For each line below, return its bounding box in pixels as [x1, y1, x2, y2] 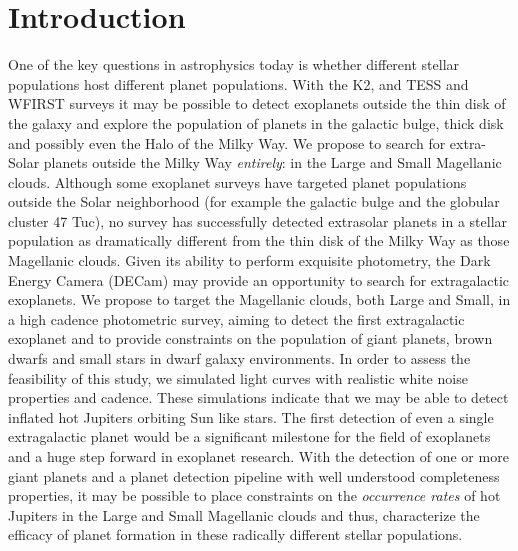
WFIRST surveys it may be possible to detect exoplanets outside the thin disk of [8, 93, 506, 114]
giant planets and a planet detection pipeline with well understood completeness [8, 465, 500, 486]
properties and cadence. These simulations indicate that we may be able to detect [8, 387, 509, 408]
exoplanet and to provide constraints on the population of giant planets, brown [8, 328, 493, 349]
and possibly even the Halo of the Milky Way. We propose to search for [8, 132, 446, 153]
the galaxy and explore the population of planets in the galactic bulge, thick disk [8, 112, 504, 133]
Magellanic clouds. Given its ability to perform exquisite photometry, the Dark [8, 250, 491, 271]
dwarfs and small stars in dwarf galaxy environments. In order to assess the [8, 348, 471, 369]
